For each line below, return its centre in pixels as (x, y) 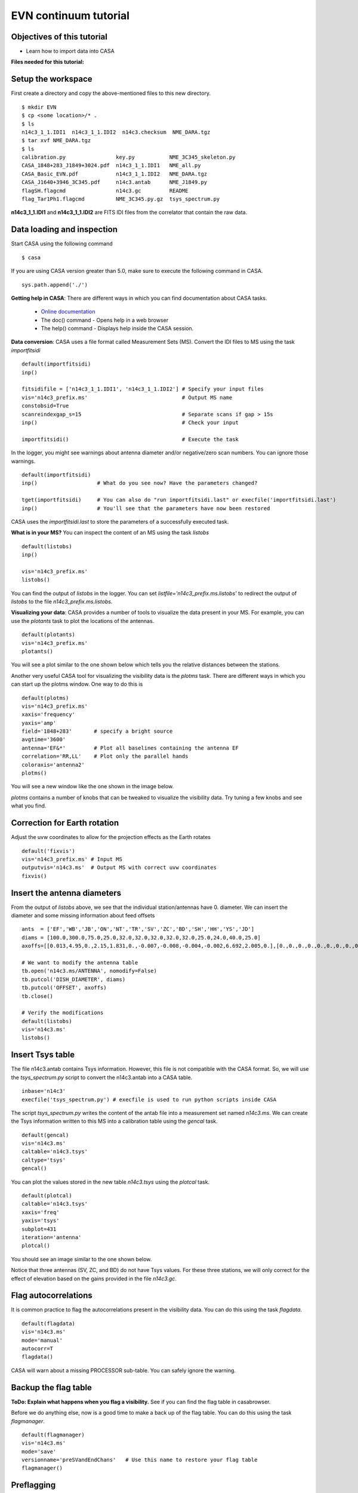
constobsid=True (45, 406)
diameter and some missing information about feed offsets (83, 915)
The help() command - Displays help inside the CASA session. (117, 328)
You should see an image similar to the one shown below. (81, 1259)
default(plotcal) (47, 1196)
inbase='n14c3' (44, 1091)
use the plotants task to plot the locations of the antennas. (83, 620)
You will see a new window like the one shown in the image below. (92, 787)
